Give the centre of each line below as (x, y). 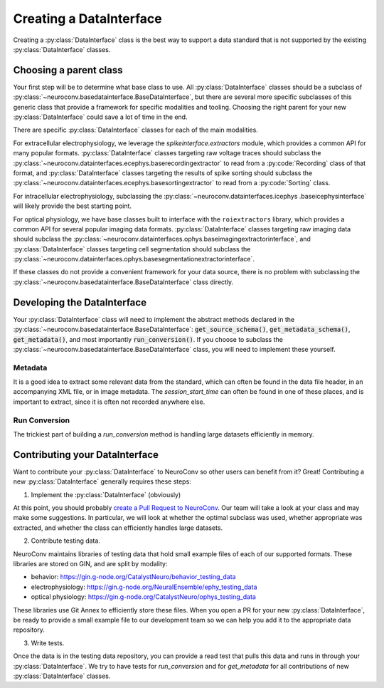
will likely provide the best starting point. (72, 206)
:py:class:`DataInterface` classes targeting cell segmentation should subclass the (132, 249)
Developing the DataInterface (80, 302)
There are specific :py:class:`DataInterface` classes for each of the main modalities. (136, 130)
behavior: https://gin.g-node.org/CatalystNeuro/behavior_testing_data (133, 577)
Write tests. (48, 643)
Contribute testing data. (66, 541)
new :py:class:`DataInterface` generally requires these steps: (102, 481)
